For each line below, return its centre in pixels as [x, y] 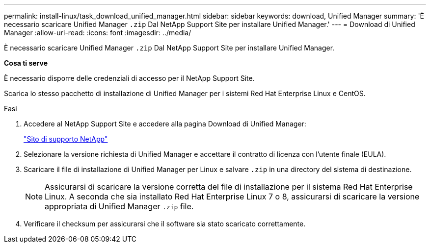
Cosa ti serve [26, 63]
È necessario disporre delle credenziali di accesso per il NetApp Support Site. [129, 78]
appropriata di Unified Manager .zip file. [119, 206]
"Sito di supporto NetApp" [66, 139]
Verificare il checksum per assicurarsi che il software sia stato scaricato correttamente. [165, 224]
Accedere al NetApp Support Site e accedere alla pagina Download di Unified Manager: [165, 124]
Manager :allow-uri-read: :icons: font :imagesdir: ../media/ [98, 33]
